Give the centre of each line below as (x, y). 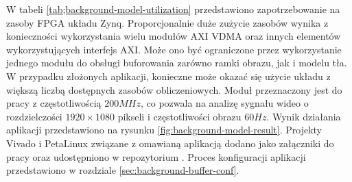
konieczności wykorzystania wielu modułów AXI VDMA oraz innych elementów (174, 36)
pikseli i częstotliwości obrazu (179, 116)
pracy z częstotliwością (54, 103)
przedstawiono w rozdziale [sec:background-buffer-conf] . (123, 170)
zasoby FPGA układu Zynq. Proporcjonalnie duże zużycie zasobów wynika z (167, 22)
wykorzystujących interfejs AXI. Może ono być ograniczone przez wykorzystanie (174, 49)
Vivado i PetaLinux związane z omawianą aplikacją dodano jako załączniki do (170, 143)
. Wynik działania (304, 116)
